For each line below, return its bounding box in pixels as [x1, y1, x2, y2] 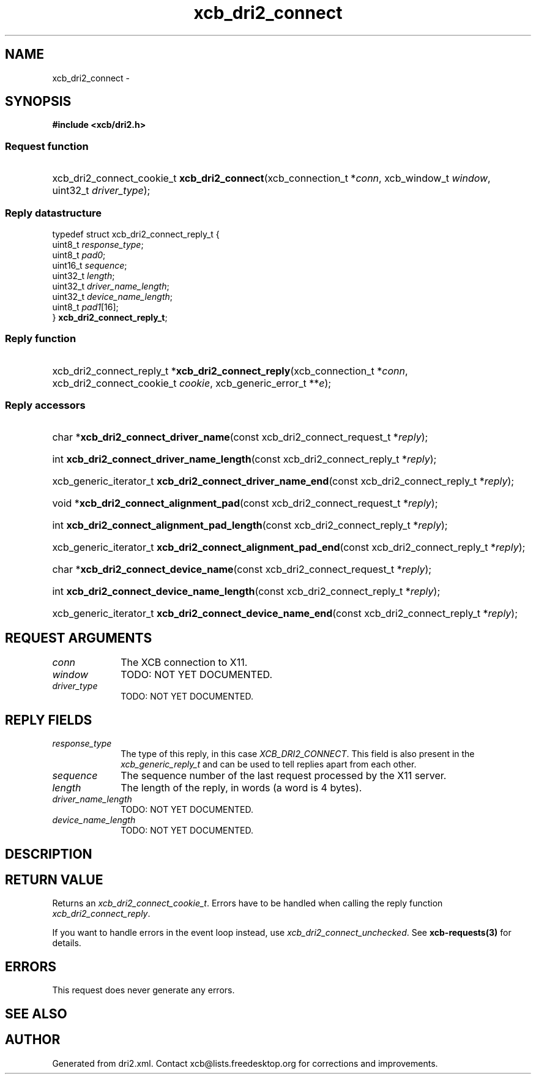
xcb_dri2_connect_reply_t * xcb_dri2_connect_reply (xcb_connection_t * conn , [52, 364, 408, 377]
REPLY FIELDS [5, 712, 92, 728]
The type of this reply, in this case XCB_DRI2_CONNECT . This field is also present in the [121, 749, 475, 760]
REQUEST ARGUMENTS [5, 630, 152, 646]
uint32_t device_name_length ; [52, 291, 173, 302]
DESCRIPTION [5, 846, 92, 862]
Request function [5, 140, 89, 152]
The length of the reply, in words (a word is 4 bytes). [121, 782, 362, 794]
